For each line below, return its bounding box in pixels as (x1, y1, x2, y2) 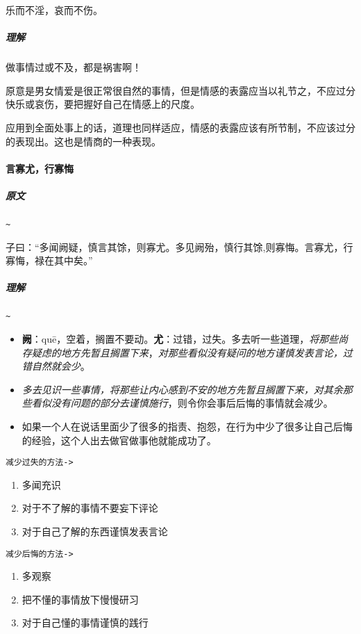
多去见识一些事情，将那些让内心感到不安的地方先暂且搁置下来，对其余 (22, 382, 343, 396)
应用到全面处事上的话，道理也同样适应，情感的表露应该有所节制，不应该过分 (6, 120, 355, 134)
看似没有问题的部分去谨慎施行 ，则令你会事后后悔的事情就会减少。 (31, 396, 333, 410)
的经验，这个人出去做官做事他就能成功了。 (22, 432, 217, 447)
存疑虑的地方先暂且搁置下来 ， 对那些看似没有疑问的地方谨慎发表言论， (22, 345, 343, 359)
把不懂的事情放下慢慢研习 (22, 592, 139, 606)
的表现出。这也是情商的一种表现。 (6, 133, 161, 148)
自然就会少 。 (31, 359, 90, 373)
